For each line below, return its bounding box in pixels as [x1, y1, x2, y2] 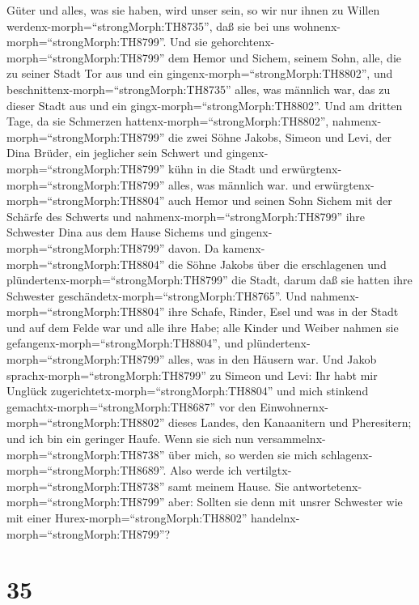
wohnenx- [293, 17, 341, 34]
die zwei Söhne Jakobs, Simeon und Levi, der [168, 128, 391, 145]
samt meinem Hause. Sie [168, 477, 290, 494]
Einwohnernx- [260, 398, 328, 415]
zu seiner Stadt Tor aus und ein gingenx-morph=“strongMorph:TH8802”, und [6, 65, 393, 82]
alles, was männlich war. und [168, 176, 311, 193]
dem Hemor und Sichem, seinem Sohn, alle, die [168, 49, 401, 66]
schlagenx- [321, 445, 373, 462]
